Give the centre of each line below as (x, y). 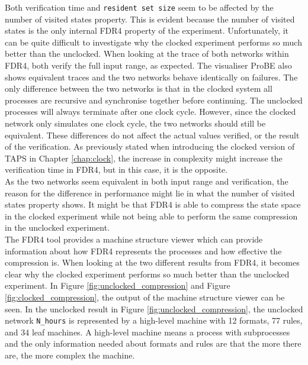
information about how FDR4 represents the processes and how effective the (143, 251)
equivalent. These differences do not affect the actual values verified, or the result (152, 135)
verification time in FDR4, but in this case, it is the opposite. (116, 169)
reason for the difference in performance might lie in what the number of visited (150, 193)
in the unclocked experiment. (57, 227)
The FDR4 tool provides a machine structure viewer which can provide (134, 239)
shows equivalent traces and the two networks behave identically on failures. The (151, 77)
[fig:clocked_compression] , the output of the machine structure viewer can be (145, 297)
